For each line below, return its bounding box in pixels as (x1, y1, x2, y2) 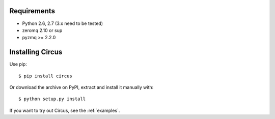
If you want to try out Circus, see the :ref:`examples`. (9, 107, 120, 113)
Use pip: (9, 61, 28, 67)
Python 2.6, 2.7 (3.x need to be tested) (22, 20, 103, 26)
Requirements (9, 7, 56, 15)
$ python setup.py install (18, 96, 86, 102)
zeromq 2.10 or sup (22, 27, 63, 33)
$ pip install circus (18, 73, 72, 79)
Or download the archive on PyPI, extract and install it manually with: (9, 84, 154, 90)
